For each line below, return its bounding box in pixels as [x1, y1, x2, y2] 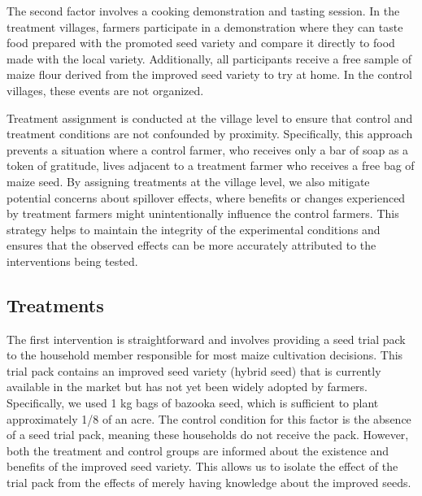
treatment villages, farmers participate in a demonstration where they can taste [7, 18, 403, 35]
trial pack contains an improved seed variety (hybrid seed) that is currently [7, 362, 381, 379]
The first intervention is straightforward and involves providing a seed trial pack [7, 330, 406, 347]
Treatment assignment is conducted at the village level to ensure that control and [7, 109, 413, 126]
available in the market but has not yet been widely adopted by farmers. [7, 378, 368, 395]
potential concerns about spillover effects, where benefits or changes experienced [7, 189, 406, 206]
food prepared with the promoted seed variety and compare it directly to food [7, 34, 395, 51]
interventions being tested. [7, 252, 138, 269]
